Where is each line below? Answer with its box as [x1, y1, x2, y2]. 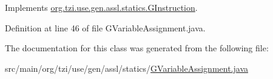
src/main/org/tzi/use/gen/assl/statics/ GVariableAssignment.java [5, 62, 248, 74]
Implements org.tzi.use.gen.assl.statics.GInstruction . [5, 1, 198, 13]
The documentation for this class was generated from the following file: [5, 42, 269, 54]
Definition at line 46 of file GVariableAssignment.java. [5, 21, 206, 34]
